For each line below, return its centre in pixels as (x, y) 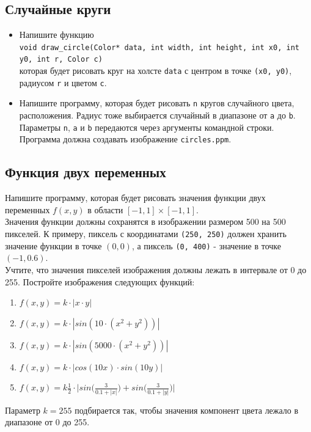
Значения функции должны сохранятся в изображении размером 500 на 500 (145, 221)
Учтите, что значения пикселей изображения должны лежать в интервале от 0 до (156, 269)
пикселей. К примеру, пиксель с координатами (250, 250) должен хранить (146, 234)
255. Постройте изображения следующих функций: (100, 281)
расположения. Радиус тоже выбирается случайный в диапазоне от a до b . (157, 115)
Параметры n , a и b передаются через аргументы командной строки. (147, 127)
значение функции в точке (53, 245)
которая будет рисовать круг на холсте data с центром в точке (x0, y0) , (155, 71)
